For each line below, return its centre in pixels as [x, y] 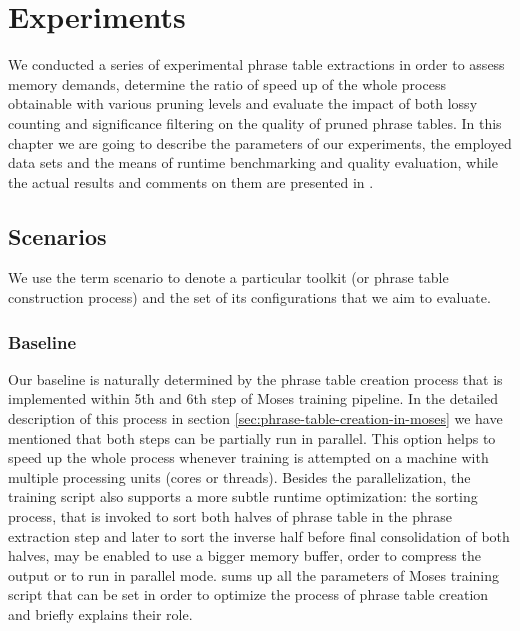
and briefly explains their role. [100, 614]
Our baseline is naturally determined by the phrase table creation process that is [255, 378]
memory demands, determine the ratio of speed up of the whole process [227, 83]
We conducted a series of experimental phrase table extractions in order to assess [256, 64]
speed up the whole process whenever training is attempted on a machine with [248, 457]
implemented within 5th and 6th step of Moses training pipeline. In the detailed [253, 398]
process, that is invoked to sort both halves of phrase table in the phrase [230, 516]
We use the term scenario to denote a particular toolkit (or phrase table [228, 277]
